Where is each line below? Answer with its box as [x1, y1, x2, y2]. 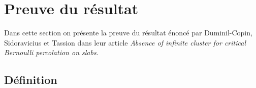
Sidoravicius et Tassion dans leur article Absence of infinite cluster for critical [4, 37, 246, 48]
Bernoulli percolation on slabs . [4, 47, 99, 58]
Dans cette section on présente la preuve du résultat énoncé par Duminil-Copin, [4, 27, 252, 38]
